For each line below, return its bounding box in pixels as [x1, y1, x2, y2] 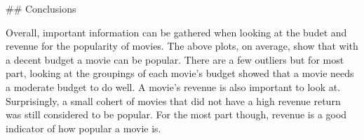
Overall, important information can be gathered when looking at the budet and [6, 24, 347, 39]
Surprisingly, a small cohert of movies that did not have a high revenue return [6, 93, 341, 108]
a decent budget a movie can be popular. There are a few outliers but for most [6, 52, 344, 66]
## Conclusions [6, 1, 76, 15]
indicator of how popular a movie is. [6, 120, 161, 135]
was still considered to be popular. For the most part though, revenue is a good [6, 107, 347, 122]
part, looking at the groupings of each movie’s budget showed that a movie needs [6, 66, 354, 80]
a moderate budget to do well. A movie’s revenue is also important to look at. [6, 79, 341, 94]
